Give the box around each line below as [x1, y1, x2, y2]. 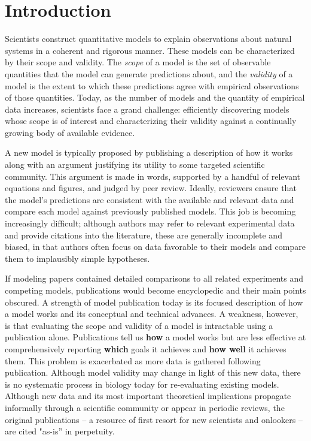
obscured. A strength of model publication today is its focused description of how [5, 295, 303, 308]
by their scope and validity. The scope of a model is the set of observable [5, 56, 271, 68]
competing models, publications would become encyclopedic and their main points [5, 284, 306, 296]
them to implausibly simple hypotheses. [5, 252, 150, 264]
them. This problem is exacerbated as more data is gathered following [5, 354, 261, 367]
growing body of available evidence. [5, 126, 135, 138]
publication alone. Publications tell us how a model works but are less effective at [5, 331, 306, 343]
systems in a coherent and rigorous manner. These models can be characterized [5, 44, 295, 56]
